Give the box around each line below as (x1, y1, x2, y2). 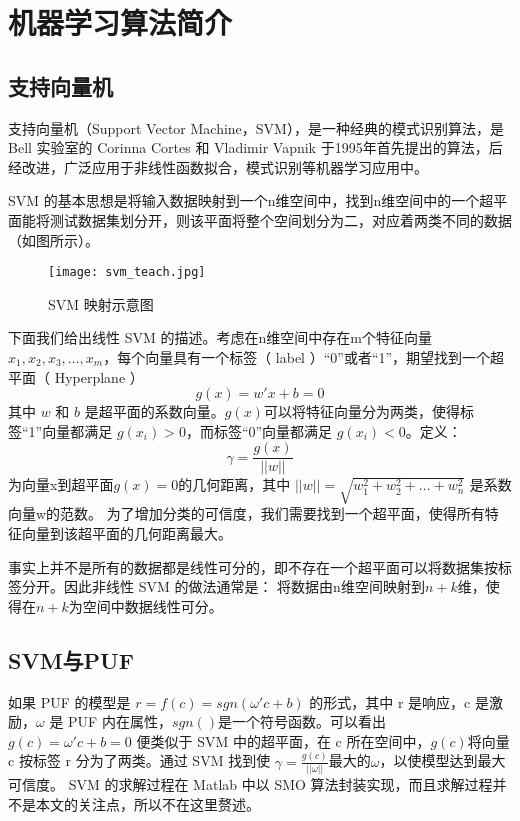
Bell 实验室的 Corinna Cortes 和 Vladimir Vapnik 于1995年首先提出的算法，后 (8, 137, 503, 158)
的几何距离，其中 (178, 474, 291, 495)
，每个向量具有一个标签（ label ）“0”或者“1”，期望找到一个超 (103, 346, 505, 367)
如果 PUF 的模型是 (8, 691, 131, 712)
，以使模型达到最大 (379, 750, 506, 771)
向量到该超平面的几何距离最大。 (21, 522, 232, 543)
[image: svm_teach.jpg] (48, 265, 206, 280)
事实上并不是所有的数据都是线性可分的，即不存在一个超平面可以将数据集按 (8, 556, 498, 577)
